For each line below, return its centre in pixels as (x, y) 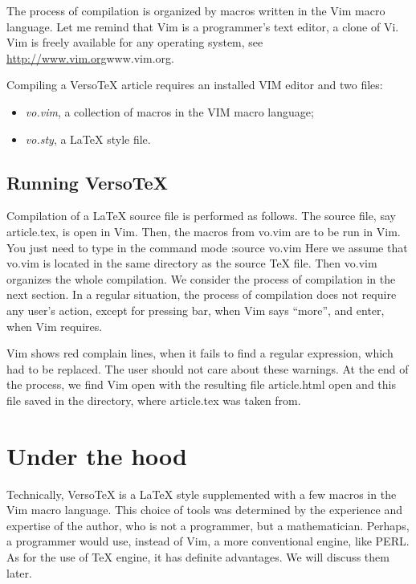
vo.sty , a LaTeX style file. (88, 139)
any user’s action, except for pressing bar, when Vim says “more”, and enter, (196, 310)
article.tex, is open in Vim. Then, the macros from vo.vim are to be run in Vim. (204, 231)
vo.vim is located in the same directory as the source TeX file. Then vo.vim (192, 263)
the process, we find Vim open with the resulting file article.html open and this (201, 384)
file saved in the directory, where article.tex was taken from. (154, 400)
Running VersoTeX (87, 182)
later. (19, 572)
